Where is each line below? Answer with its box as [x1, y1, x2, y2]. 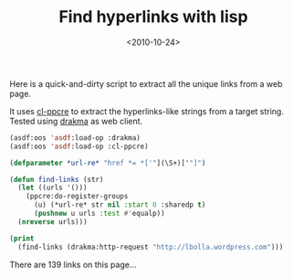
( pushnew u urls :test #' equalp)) [33, 209, 166, 219]
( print [9, 233, 35, 243]
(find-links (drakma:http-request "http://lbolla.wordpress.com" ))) [17, 242, 284, 252]
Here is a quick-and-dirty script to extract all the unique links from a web [9, 78, 283, 89]
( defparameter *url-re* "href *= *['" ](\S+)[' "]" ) [9, 158, 206, 167]
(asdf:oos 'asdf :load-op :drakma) [9, 133, 141, 143]
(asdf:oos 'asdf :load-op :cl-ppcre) [9, 142, 149, 151]
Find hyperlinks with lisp [58, 6, 248, 27]
